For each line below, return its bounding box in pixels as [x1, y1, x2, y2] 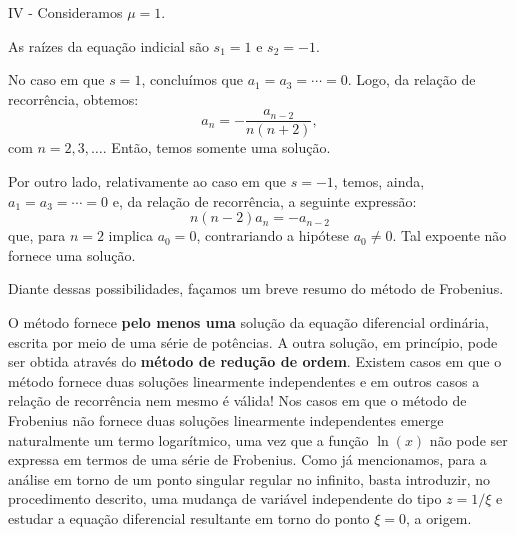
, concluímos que [141, 69, 243, 90]
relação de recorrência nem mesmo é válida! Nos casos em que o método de [8, 390, 467, 411]
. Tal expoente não [392, 225, 507, 246]
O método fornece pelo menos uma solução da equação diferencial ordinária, [8, 312, 489, 332]
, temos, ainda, [333, 171, 425, 192]
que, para [8, 225, 66, 246]
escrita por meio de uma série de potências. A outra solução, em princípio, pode [8, 331, 498, 352]
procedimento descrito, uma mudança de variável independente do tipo [8, 488, 442, 509]
